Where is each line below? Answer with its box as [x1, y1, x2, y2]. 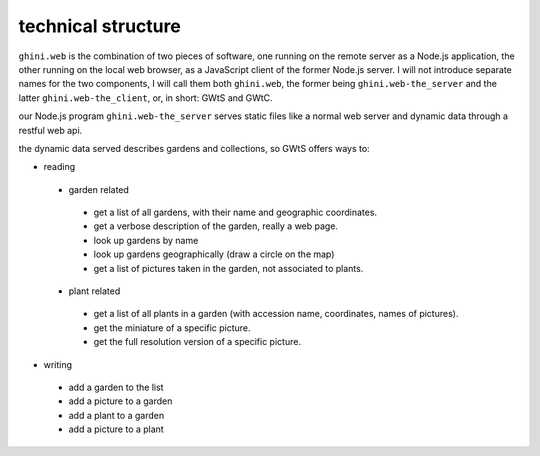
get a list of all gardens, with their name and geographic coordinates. [93, 206, 378, 219]
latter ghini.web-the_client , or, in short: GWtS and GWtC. [18, 91, 274, 104]
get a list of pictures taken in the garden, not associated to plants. [93, 262, 364, 274]
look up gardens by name [93, 234, 199, 246]
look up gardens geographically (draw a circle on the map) [93, 248, 335, 260]
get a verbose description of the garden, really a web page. [93, 220, 339, 232]
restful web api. [18, 124, 83, 136]
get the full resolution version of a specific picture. [93, 336, 302, 348]
